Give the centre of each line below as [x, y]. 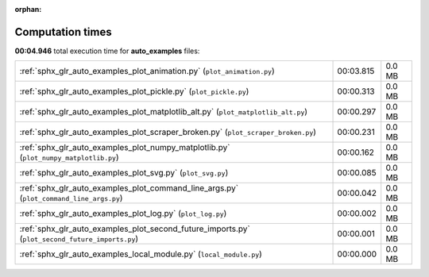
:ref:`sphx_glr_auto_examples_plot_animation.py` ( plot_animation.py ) [147, 71]
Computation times [63, 32]
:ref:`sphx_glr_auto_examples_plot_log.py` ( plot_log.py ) [123, 214]
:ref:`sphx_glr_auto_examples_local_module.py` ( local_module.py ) [141, 254]
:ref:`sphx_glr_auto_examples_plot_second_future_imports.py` [135, 229]
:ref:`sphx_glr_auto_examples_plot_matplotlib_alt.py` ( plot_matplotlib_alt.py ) [164, 112]
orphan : [28, 9]
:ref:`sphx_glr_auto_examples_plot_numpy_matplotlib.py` [125, 148]
